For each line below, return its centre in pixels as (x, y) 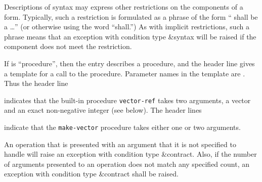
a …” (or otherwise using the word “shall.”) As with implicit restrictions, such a (127, 27)
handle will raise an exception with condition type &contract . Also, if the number (130, 154)
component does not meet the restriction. (68, 46)
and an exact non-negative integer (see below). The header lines (103, 110)
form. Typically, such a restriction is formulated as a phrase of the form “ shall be (131, 16)
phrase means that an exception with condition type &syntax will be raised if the (130, 36)
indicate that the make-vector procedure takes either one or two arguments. (122, 127)
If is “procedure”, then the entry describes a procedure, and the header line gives (129, 63)
